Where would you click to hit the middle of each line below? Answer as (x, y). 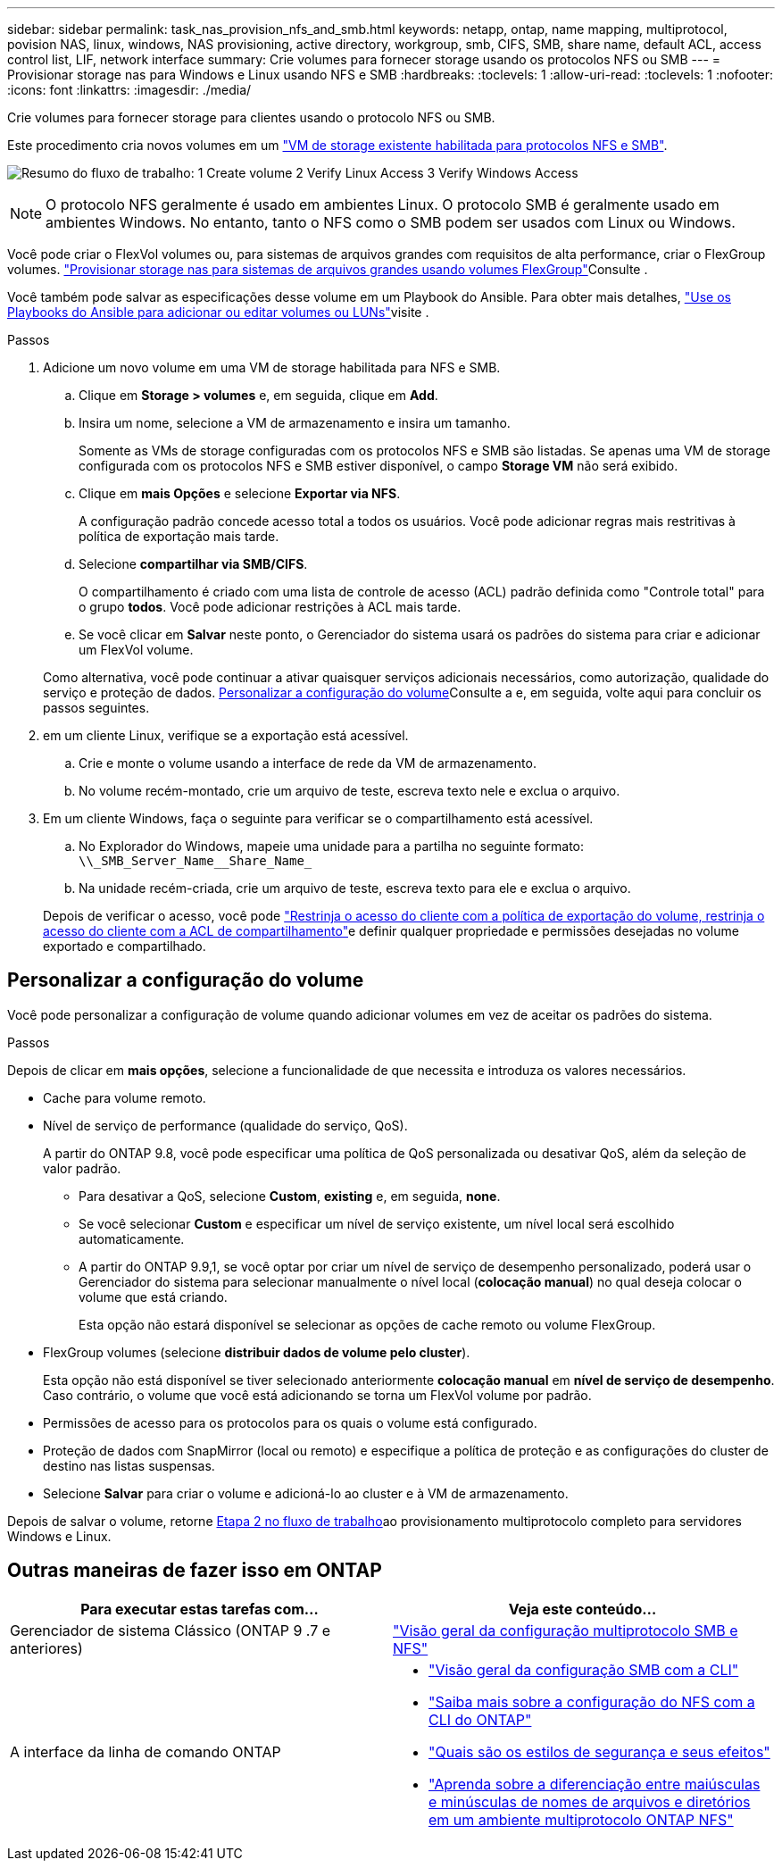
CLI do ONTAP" (480, 1719)
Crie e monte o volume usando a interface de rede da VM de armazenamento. (308, 763)
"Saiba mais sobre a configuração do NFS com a (592, 1701)
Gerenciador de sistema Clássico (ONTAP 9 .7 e (171, 1630)
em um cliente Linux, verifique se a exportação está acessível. (226, 735)
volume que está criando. (153, 1297)
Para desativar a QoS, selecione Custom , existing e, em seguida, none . (290, 1196)
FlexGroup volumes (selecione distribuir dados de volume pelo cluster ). (257, 1352)
